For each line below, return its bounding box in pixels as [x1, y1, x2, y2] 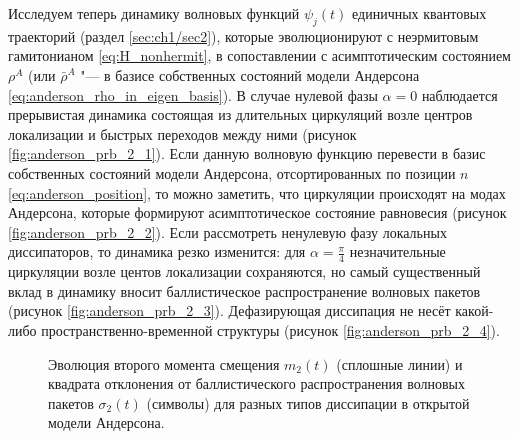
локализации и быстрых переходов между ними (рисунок [8, 123, 357, 144]
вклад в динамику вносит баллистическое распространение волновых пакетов [8, 280, 481, 301]
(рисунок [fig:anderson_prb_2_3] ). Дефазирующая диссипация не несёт [8, 300, 451, 321]
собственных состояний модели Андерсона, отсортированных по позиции [8, 162, 456, 183]
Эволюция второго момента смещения [48, 353, 280, 374]
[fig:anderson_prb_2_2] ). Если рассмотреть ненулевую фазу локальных [8, 221, 447, 242]
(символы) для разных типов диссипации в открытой [146, 392, 470, 413]
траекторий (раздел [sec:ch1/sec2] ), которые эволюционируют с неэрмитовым [8, 25, 479, 46]
